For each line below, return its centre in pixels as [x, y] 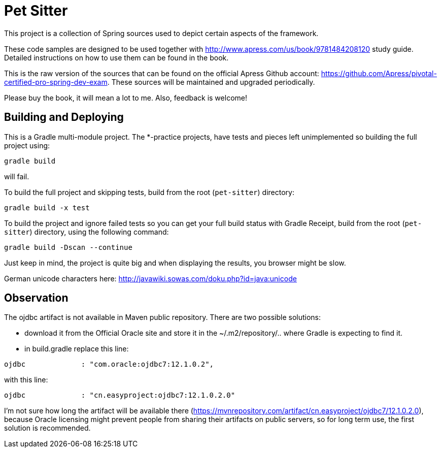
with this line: [26, 380]
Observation [36, 298]
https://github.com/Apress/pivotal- [379, 73]
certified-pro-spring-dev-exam [56, 82]
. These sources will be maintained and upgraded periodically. [211, 82]
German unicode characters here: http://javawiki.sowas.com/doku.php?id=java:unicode [150, 278]
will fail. [17, 176]
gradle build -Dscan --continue [68, 247]
